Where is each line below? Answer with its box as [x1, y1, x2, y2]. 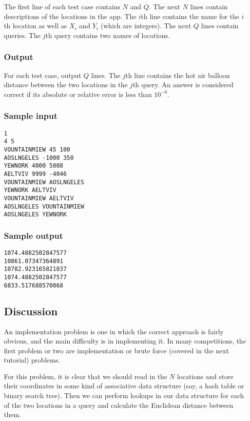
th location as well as [4, 20, 67, 31]
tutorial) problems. [4, 355, 60, 365]
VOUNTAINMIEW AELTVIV [4, 194, 74, 202]
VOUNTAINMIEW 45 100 [4, 146, 71, 153]
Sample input [4, 110, 58, 122]
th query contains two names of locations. [45, 30, 170, 40]
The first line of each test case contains [4, 1, 120, 11]
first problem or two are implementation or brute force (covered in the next [4, 345, 229, 355]
